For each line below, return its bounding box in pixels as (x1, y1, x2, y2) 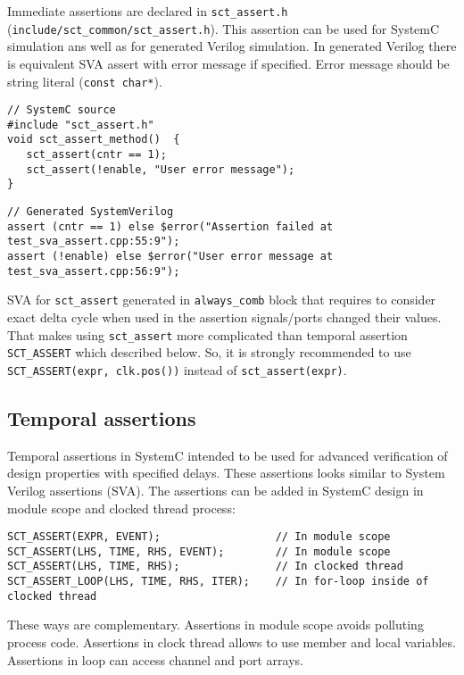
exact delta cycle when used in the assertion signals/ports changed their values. (7, 308, 442, 327)
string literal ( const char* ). (7, 71, 162, 90)
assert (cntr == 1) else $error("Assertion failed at (7, 220, 334, 233)
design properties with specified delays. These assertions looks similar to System (7, 463, 445, 482)
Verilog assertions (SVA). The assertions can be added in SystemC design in (7, 480, 424, 499)
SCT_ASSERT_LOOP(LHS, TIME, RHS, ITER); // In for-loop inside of (7, 575, 429, 588)
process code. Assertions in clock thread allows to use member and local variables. (7, 633, 456, 652)
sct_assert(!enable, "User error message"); (26, 162, 295, 176)
